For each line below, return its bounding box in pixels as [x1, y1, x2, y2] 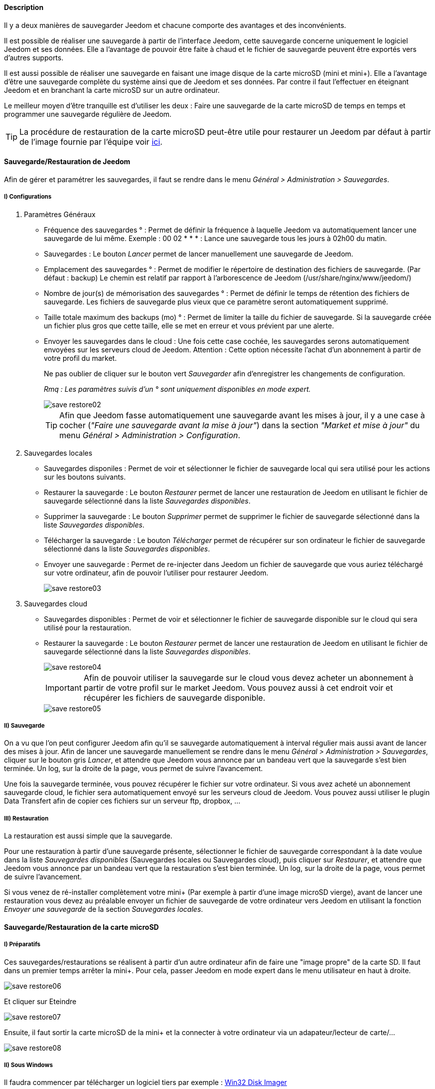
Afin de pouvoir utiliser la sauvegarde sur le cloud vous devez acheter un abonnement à [83, 672, 414, 683]
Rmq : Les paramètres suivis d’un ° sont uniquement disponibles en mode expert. [44, 384, 311, 393]
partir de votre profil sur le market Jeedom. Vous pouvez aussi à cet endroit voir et [83, 682, 393, 693]
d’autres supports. [4, 53, 64, 62]
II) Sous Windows [4, 1061, 53, 1069]
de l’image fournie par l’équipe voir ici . [19, 136, 162, 147]
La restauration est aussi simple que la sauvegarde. [4, 831, 172, 840]
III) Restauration [4, 815, 49, 822]
